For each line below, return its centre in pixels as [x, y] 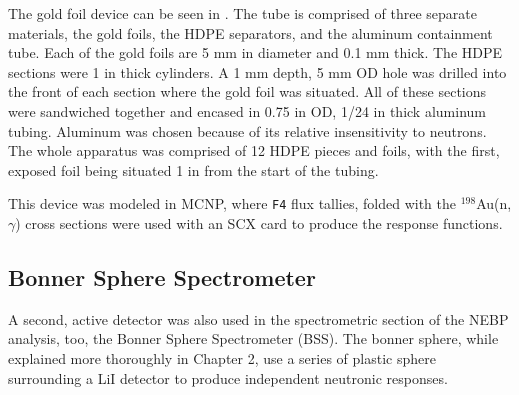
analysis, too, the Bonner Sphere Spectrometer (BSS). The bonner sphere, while [253, 338]
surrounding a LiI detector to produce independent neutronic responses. [228, 377]
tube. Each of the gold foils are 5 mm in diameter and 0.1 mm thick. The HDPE [255, 52]
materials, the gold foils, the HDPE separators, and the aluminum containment [250, 32]
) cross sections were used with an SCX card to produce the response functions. [259, 223]
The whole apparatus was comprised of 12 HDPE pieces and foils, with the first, [254, 150]
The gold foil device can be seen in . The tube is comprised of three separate [242, 13]
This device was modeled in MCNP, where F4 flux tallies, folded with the [232, 203]
